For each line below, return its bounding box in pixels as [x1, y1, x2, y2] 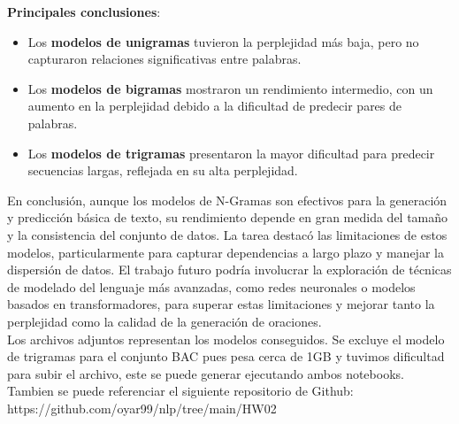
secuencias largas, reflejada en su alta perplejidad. [27, 161, 298, 180]
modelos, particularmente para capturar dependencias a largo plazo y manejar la [7, 243, 444, 261]
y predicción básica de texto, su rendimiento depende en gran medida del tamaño [7, 208, 448, 227]
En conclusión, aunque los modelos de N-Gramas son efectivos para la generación [7, 190, 448, 209]
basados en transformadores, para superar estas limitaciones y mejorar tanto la [7, 295, 435, 313]
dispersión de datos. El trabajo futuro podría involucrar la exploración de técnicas [7, 260, 452, 279]
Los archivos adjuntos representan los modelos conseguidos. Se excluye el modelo [7, 329, 445, 348]
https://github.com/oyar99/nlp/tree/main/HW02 [7, 398, 277, 417]
